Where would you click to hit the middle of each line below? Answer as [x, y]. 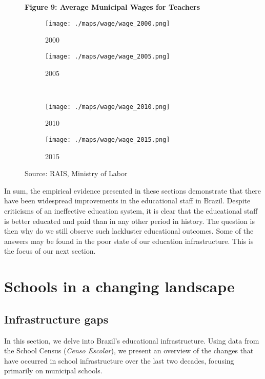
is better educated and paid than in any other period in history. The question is [129, 221]
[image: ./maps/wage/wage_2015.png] [108, 139]
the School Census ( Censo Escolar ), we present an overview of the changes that [129, 350]
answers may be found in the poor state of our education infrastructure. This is [129, 241]
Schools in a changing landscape [119, 286]
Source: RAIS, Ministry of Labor [76, 173]
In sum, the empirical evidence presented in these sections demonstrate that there [133, 190]
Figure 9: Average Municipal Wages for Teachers [113, 7]
